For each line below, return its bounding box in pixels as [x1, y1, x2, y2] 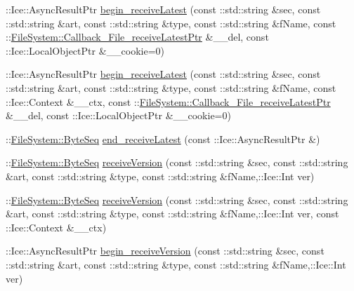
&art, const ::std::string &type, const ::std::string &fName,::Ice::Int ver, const [6, 206, 339, 221]
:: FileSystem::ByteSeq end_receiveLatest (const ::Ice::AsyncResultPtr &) [6, 131, 320, 146]
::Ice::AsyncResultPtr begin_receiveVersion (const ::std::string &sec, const [6, 243, 324, 258]
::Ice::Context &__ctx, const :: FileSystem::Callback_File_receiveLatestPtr [6, 94, 331, 109]
